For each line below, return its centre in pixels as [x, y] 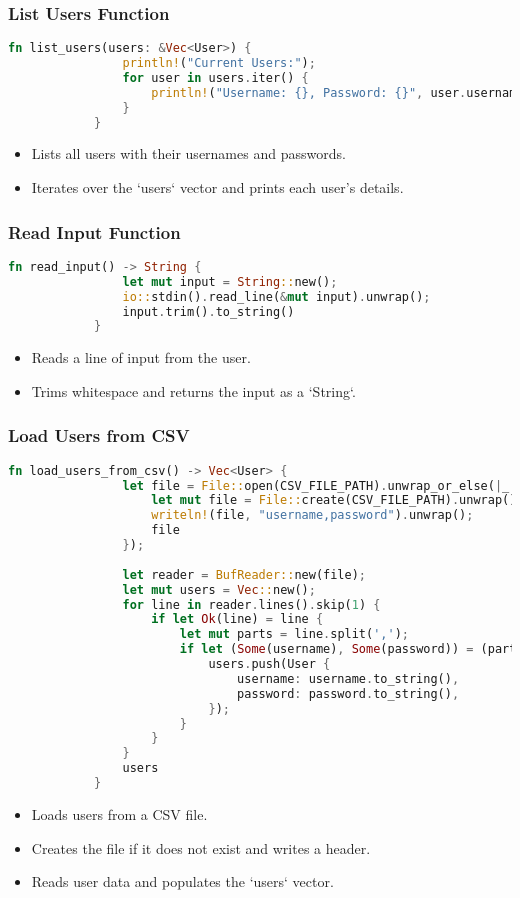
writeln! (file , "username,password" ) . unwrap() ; [312, 515]
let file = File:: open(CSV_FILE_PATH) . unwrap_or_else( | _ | [319, 485]
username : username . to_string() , [348, 678]
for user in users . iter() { [215, 77]
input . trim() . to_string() [208, 311]
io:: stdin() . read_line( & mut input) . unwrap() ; [276, 296]
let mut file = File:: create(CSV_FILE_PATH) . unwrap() [334, 500]
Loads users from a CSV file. [119, 813]
